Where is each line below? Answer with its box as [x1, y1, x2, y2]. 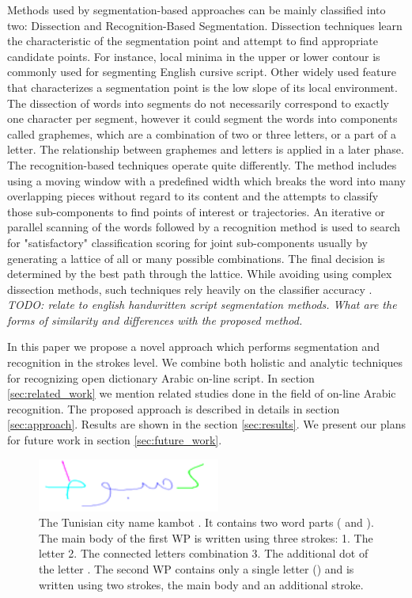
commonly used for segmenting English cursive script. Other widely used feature [7, 63, 397, 80]
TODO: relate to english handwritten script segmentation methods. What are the [7, 296, 397, 313]
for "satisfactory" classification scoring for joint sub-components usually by [7, 234, 368, 250]
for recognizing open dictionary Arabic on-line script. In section [7, 369, 315, 386]
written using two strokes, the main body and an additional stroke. [39, 576, 364, 592]
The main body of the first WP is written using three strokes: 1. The [39, 529, 373, 546]
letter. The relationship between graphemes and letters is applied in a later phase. [7, 141, 404, 158]
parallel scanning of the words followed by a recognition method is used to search [7, 219, 401, 235]
